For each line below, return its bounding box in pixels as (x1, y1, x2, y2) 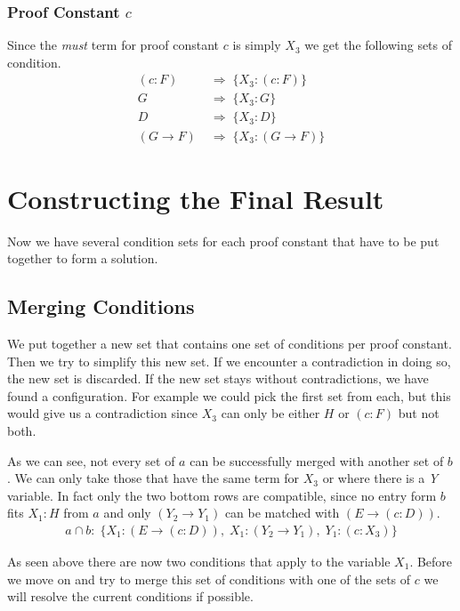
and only (103, 503, 151, 522)
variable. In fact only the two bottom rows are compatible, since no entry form (7, 486, 437, 504)
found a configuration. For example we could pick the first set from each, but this (7, 386, 451, 405)
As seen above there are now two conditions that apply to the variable (7, 552, 391, 571)
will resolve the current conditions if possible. (7, 587, 254, 606)
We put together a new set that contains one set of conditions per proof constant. (7, 334, 452, 353)
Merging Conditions (7, 293, 195, 320)
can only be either (221, 404, 320, 422)
